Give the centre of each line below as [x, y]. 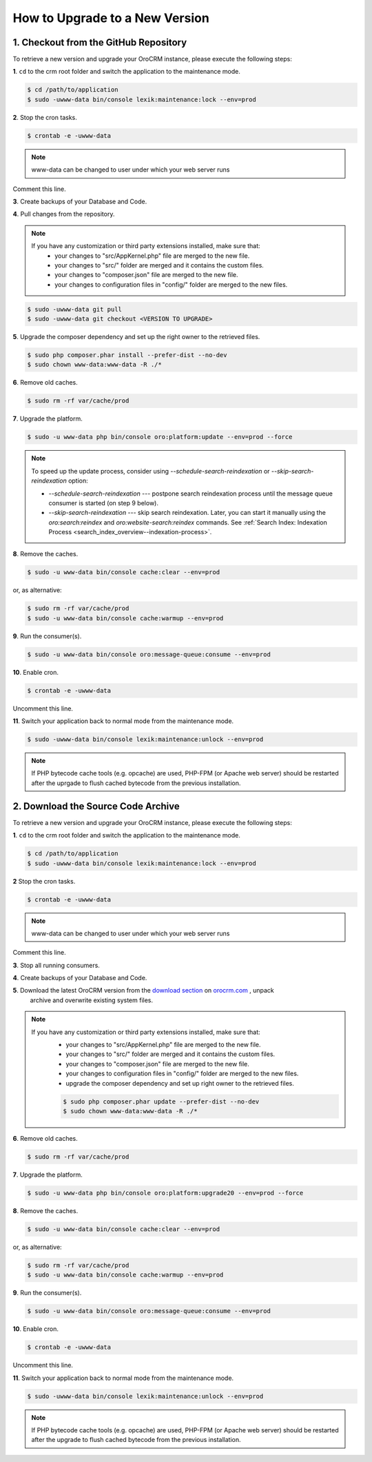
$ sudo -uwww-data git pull [74, 309]
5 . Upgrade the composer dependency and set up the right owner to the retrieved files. [136, 337]
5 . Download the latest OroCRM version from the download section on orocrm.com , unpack [144, 991]
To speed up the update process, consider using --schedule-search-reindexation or [151, 471]
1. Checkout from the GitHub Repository [100, 42]
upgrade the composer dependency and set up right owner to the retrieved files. [180, 1083]
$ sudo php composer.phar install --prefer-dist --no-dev [127, 355]
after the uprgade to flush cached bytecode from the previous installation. [136, 783]
